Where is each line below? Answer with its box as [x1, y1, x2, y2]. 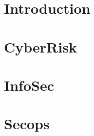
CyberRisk [4, 36, 77, 56]
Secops [4, 113, 50, 134]
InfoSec [4, 75, 54, 95]
